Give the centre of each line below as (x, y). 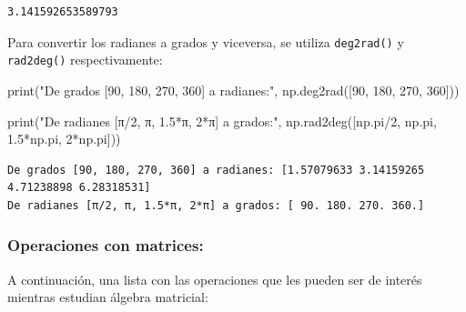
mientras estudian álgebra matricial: (108, 297)
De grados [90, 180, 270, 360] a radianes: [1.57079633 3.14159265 (216, 170)
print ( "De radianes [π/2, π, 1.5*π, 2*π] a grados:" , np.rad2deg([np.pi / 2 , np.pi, (222, 121)
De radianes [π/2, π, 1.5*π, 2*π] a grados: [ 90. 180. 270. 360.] (216, 205)
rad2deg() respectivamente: (85, 60)
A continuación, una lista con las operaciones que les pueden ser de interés (215, 279)
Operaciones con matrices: (106, 245)
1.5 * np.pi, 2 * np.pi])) (64, 139)
